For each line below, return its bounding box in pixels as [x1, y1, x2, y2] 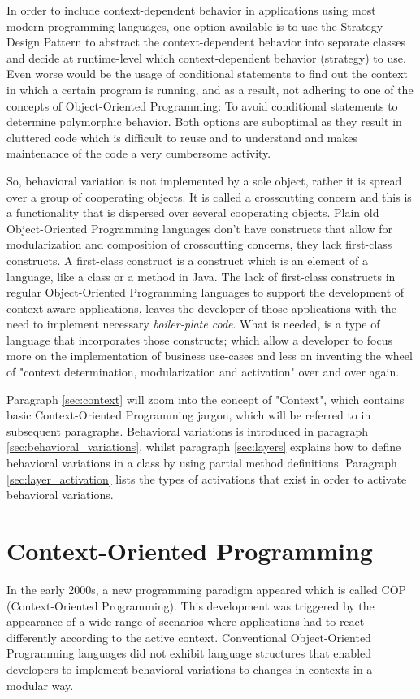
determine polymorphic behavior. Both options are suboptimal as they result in [6, 113, 402, 130]
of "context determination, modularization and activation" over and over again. [6, 363, 400, 380]
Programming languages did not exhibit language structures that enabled [6, 645, 372, 662]
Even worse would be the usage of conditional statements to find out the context [6, 65, 409, 82]
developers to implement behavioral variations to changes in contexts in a [6, 660, 373, 677]
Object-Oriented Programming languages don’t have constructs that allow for [6, 219, 393, 237]
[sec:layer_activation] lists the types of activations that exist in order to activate [6, 470, 407, 487]
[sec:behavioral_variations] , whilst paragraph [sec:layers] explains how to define [6, 438, 401, 455]
